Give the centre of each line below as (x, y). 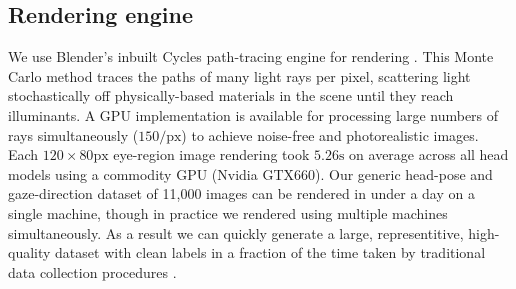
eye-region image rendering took (211, 154)
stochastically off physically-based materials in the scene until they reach (231, 95)
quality (29, 252)
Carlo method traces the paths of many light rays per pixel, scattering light (239, 75)
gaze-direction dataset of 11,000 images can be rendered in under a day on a (241, 193)
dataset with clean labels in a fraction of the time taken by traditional (270, 252)
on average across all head (429, 154)
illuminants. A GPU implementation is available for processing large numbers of (253, 114)
